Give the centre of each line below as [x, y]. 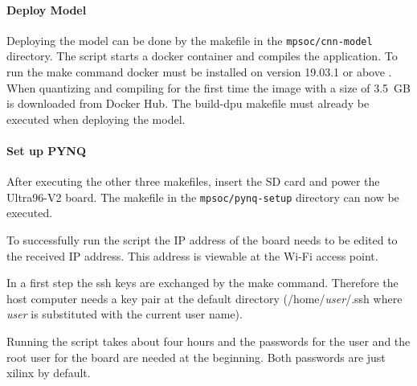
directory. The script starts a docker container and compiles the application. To [202, 56]
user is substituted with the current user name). [125, 314]
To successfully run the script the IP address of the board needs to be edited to [202, 240]
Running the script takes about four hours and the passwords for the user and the [208, 341]
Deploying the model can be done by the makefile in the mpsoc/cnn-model [190, 40]
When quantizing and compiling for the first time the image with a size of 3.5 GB [208, 87]
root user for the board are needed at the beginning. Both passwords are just [196, 357]
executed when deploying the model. [96, 119]
